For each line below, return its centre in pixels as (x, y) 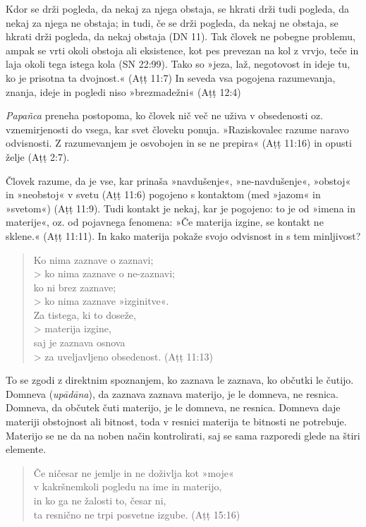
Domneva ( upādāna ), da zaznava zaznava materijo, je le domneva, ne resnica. (172, 393)
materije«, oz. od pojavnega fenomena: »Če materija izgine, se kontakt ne (165, 222)
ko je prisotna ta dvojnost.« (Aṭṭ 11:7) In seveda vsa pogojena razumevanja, (171, 77)
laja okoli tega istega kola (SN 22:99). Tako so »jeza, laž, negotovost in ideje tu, (178, 64)
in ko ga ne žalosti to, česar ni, (100, 500)
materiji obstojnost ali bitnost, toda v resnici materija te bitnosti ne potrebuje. (176, 422)
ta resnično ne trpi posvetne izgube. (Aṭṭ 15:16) (137, 514)
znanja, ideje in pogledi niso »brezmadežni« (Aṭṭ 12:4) (123, 91)
